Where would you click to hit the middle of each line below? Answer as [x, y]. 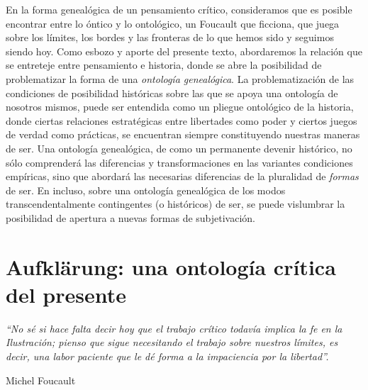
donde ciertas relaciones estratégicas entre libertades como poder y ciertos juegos [182, 120]
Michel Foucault [41, 380]
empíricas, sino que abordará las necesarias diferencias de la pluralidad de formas [182, 176]
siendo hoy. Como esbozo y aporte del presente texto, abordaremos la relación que [184, 51]
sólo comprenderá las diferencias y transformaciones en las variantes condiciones [179, 162]
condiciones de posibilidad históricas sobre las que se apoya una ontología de [172, 93]
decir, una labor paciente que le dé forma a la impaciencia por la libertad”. [167, 356]
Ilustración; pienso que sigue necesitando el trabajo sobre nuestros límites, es [172, 342]
